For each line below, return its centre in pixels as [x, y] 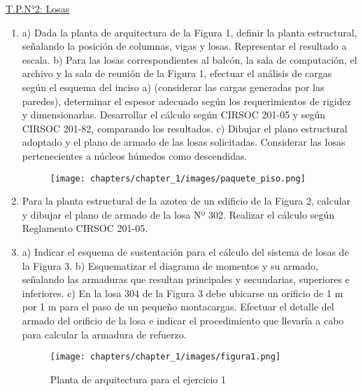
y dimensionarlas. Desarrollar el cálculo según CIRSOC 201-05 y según [174, 115]
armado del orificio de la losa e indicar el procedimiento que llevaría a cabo [183, 320]
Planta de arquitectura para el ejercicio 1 [138, 379]
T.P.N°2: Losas [38, 8]
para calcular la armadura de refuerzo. [104, 334]
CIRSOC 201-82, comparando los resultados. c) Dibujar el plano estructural [185, 128]
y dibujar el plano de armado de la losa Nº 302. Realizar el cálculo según [178, 214]
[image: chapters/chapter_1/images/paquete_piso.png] [178, 178]
